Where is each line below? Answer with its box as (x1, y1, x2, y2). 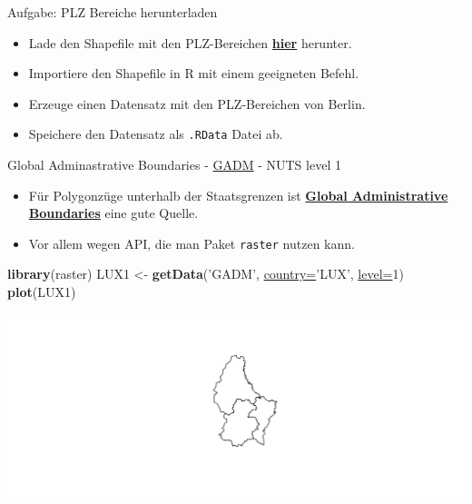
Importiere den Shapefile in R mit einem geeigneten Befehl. (28, 64, 359, 83)
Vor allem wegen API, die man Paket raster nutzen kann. (28, 233, 355, 252)
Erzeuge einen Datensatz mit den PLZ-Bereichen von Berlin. (28, 94, 366, 113)
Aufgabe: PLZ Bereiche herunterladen (7, 3, 218, 21)
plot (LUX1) (7, 282, 76, 301)
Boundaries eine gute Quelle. (28, 203, 199, 222)
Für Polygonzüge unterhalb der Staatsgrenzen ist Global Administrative (28, 185, 448, 204)
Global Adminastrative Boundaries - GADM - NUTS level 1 (7, 155, 341, 174)
